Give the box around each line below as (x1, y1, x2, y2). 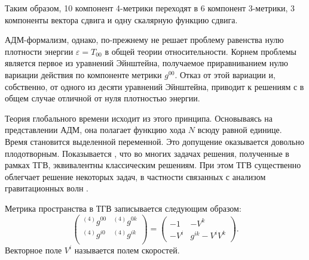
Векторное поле (5, 243, 62, 256)
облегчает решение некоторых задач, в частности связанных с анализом (5, 170, 266, 182)
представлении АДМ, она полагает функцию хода (5, 123, 186, 136)
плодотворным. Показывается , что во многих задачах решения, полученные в (5, 147, 289, 159)
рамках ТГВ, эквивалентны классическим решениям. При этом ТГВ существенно (5, 159, 301, 171)
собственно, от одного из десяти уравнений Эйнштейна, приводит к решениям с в (5, 80, 304, 92)
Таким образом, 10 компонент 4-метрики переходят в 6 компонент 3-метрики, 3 (5, 2, 295, 14)
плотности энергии (5, 45, 74, 57)
